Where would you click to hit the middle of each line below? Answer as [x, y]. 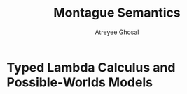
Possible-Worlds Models [80, 82]
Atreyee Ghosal [117, 32]
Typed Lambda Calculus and [91, 67]
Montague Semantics [117, 13]
